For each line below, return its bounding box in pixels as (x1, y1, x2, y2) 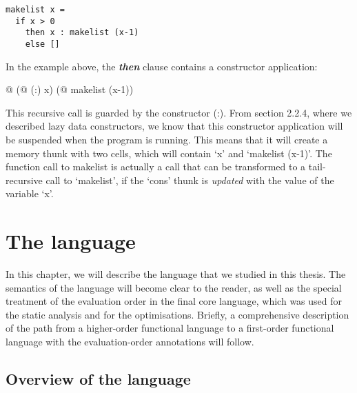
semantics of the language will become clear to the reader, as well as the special (6, 280, 342, 294)
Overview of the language (6, 368, 191, 390)
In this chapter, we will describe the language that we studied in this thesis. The (6, 267, 346, 281)
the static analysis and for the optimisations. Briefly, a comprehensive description (6, 307, 349, 321)
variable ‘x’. (6, 186, 54, 201)
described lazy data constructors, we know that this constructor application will (6, 119, 343, 133)
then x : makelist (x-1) (25, 28, 139, 38)
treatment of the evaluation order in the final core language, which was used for (6, 294, 343, 308)
